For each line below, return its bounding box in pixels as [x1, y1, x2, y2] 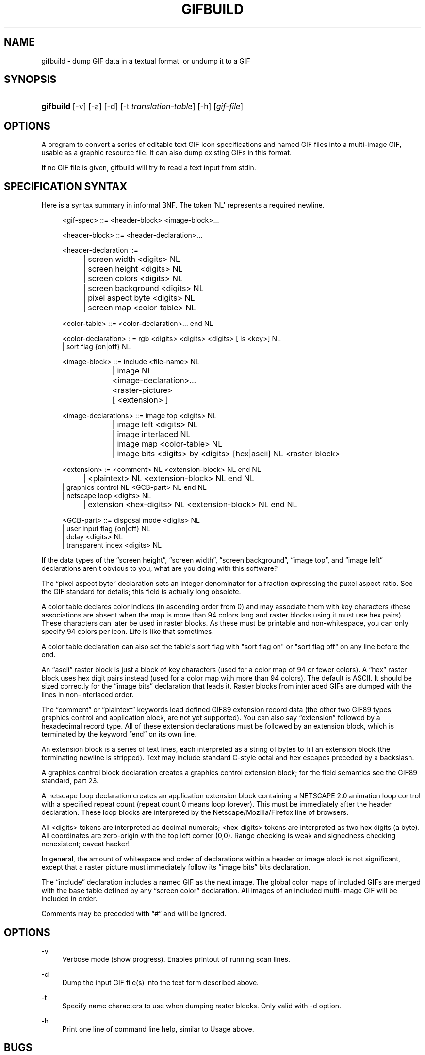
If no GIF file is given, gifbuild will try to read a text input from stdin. [41, 163, 256, 172]
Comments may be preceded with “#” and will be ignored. [41, 909, 227, 918]
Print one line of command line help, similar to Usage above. [62, 1024, 254, 1033]
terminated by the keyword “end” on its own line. [41, 730, 197, 739]
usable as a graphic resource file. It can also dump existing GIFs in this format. [41, 148, 292, 157]
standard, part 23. [41, 777, 99, 785]
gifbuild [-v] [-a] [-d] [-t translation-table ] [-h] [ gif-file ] [41, 101, 244, 112]
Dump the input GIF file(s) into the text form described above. [62, 978, 259, 987]
